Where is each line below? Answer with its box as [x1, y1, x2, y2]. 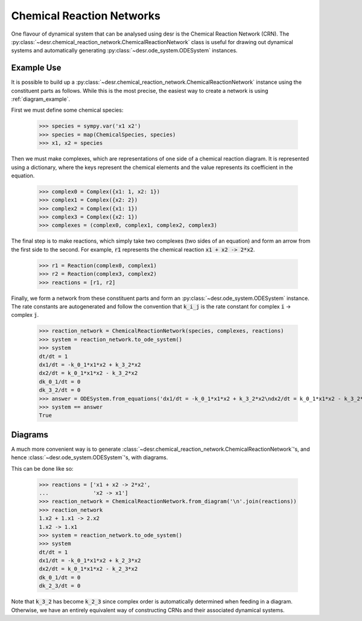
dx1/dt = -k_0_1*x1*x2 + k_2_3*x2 [39, 557, 141, 564]
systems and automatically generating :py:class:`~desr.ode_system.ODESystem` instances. [11, 47, 238, 54]
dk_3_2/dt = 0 [39, 387, 81, 393]
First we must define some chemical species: [11, 106, 124, 114]
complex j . [11, 311, 39, 319]
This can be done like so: [11, 465, 74, 472]
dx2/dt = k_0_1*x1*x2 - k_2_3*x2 [39, 565, 138, 573]
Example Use [11, 63, 62, 73]
